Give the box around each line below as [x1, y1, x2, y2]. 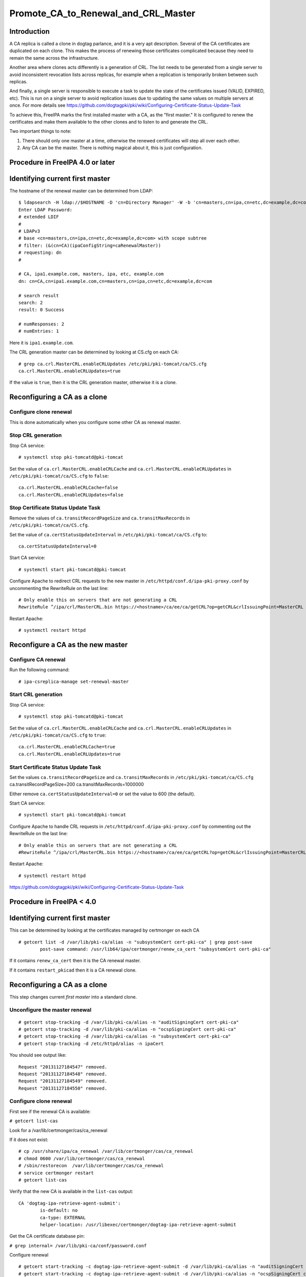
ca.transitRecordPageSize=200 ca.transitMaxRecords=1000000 [9, 782, 144, 788]
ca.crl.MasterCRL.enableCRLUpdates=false [18, 492, 123, 498]
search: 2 [18, 299, 43, 305]
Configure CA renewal [9, 656, 66, 663]
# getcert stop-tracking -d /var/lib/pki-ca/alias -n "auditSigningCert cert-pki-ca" [18, 1019, 239, 1025]
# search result [18, 293, 59, 298]
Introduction [9, 27, 50, 36]
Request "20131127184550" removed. [18, 1085, 108, 1091]
